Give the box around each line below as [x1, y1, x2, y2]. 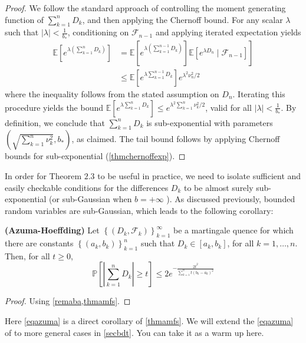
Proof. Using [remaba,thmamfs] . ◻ [5, 295, 131, 307]
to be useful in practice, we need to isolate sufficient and [97, 169, 301, 182]
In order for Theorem [5, 169, 82, 182]
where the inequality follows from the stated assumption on [5, 87, 219, 100]
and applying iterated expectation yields [155, 26, 301, 38]
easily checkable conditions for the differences [5, 181, 169, 193]
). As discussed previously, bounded [166, 193, 295, 205]
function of [5, 13, 44, 25]
